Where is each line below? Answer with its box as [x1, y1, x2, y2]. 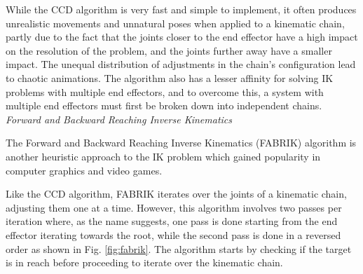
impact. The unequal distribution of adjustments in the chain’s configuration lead [6, 57, 356, 71]
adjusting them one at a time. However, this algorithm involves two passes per [6, 200, 342, 214]
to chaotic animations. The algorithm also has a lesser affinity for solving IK [6, 70, 334, 85]
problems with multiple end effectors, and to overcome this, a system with [6, 84, 324, 99]
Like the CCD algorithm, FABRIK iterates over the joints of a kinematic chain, [6, 186, 347, 201]
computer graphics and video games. [6, 163, 163, 177]
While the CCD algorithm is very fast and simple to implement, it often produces [6, 2, 357, 16]
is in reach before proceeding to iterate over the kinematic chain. [6, 255, 283, 270]
